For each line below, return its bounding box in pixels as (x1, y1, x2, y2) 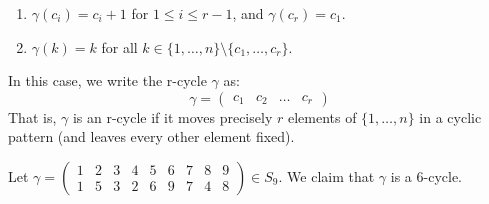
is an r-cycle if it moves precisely (72, 106, 273, 127)
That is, (8, 106, 57, 127)
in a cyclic (419, 106, 482, 127)
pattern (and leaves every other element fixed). (8, 126, 295, 147)
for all (101, 36, 138, 57)
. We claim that (278, 165, 375, 186)
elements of (287, 106, 357, 127)
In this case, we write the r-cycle (8, 70, 207, 91)
